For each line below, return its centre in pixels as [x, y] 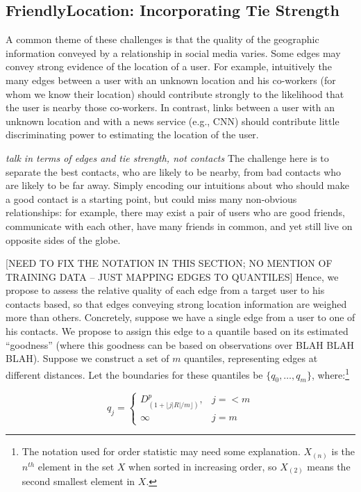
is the [343, 451]
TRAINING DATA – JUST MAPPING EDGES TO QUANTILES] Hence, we [172, 276]
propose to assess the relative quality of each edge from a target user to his [165, 290]
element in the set [76, 466]
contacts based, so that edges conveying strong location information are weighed [176, 303]
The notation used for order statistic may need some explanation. [161, 451]
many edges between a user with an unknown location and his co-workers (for [171, 80]
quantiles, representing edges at [251, 358]
